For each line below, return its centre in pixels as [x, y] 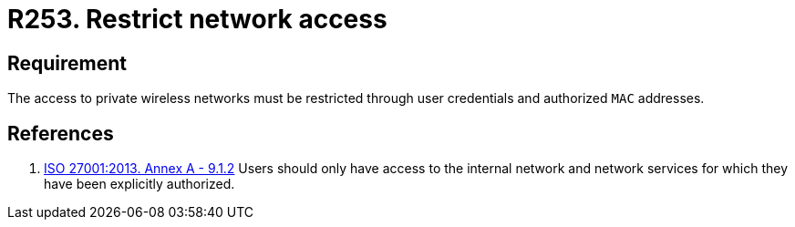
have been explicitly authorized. [139, 184]
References [61, 133]
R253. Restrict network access [197, 19]
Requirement [67, 63]
